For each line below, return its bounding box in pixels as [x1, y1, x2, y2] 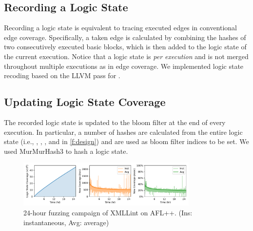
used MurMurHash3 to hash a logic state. [4, 146, 128, 156]
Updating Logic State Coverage [4, 94, 166, 109]
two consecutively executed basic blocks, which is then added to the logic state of [4, 42, 247, 52]
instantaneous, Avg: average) [23, 217, 109, 227]
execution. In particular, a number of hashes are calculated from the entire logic [4, 126, 243, 137]
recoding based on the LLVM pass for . [4, 70, 120, 81]
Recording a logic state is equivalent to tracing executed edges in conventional [4, 22, 237, 33]
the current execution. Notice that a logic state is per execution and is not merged [4, 51, 249, 61]
